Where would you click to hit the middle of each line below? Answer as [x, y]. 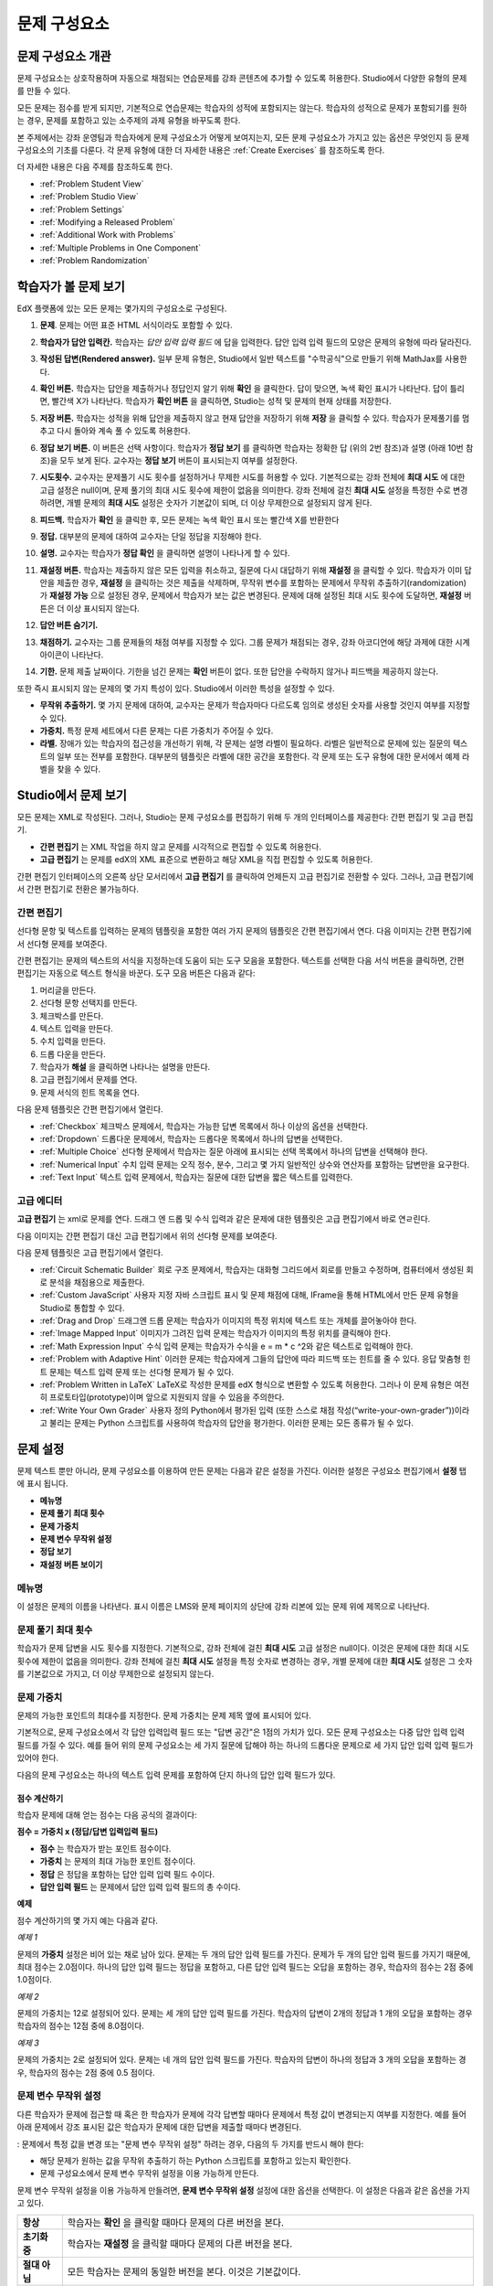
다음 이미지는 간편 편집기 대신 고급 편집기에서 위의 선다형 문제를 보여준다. [147, 1235]
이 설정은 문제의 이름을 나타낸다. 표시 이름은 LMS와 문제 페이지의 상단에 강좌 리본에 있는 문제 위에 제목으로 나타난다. [223, 1606]
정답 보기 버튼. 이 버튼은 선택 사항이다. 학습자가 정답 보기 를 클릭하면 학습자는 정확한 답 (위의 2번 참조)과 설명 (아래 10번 [252, 447]
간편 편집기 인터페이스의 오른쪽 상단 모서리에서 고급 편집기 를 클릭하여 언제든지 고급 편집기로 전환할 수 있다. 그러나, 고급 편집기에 [245, 876]
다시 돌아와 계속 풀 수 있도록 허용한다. [123, 431]
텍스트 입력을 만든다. [76, 1028]
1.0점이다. [34, 1980]
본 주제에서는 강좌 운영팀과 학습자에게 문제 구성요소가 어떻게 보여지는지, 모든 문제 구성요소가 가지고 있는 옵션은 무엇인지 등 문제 [243, 137]
